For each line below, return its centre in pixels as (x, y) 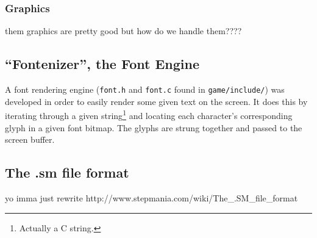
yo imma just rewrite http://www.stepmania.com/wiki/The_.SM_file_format (151, 197)
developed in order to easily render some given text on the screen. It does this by (156, 101)
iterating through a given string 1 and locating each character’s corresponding (149, 114)
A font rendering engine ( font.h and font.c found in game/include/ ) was (145, 89)
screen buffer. (30, 139)
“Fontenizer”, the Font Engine (102, 64)
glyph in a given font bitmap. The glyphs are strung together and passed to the (154, 127)
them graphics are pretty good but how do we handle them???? (123, 31)
